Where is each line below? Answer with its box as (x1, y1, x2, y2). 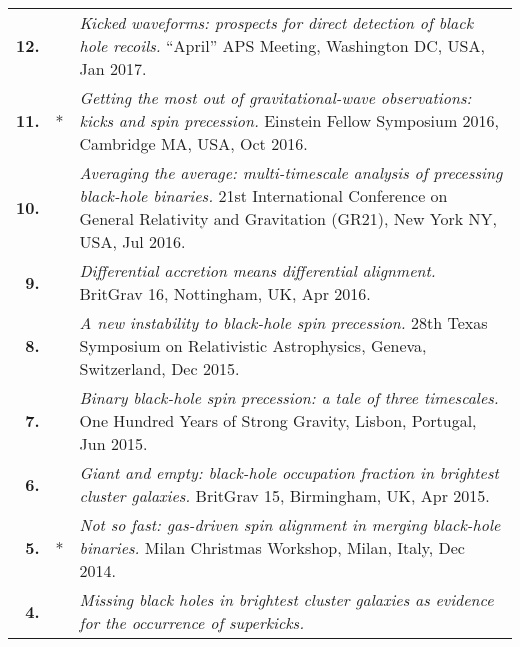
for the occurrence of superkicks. (79, 611, 305, 634)
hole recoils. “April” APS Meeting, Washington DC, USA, (79, 34, 485, 57)
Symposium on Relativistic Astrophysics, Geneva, (79, 334, 427, 357)
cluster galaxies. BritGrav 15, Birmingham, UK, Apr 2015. (79, 484, 490, 507)
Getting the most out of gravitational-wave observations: (79, 86, 472, 109)
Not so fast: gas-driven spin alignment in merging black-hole (79, 513, 501, 536)
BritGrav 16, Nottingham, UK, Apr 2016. (79, 282, 371, 305)
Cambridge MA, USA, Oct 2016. (79, 132, 308, 155)
